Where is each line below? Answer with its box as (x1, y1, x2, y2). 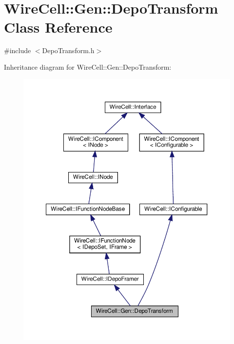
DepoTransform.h (42, 45, 95, 56)
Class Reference (4, 17, 113, 37)
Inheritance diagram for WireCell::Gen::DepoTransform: (4, 61, 172, 72)
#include (4, 45, 31, 56)
